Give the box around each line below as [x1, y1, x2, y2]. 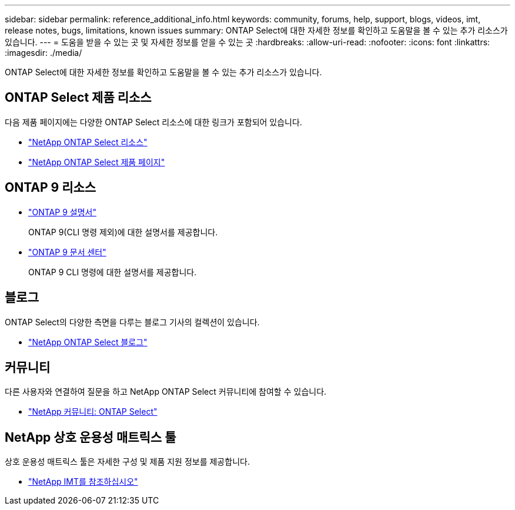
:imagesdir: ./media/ [5, 48, 82, 58]
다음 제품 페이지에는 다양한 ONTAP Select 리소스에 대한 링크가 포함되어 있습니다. [5, 116, 302, 127]
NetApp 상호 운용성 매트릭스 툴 [5, 429, 176, 445]
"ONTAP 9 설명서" [28, 206, 96, 217]
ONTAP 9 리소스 [5, 180, 96, 195]
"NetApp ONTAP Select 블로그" [28, 336, 148, 347]
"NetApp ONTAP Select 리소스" [28, 136, 148, 147]
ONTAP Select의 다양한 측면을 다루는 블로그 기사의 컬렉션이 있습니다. [5, 316, 260, 327]
